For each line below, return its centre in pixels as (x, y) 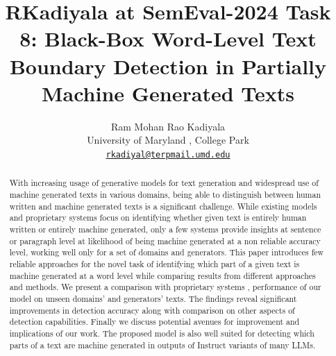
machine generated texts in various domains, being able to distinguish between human (165, 194)
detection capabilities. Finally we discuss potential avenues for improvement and (154, 322)
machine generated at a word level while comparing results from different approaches (162, 275)
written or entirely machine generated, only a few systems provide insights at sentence (165, 229)
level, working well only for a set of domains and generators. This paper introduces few (167, 252)
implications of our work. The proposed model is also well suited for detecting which (162, 333)
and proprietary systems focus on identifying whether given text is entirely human (158, 218)
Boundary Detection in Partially (168, 66)
